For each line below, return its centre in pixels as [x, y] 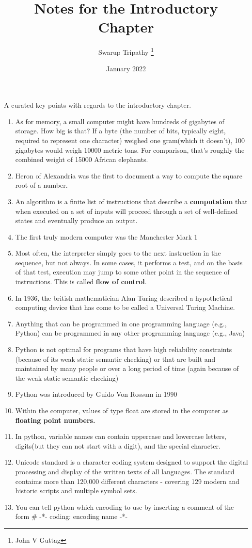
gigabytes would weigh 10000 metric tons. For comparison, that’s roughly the [130, 150]
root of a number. [41, 185]
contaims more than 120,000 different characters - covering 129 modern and [127, 481]
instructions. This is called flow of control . [81, 282]
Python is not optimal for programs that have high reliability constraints [124, 349]
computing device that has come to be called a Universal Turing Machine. [125, 307]
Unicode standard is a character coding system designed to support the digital [132, 462]
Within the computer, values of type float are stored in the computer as [122, 410]
